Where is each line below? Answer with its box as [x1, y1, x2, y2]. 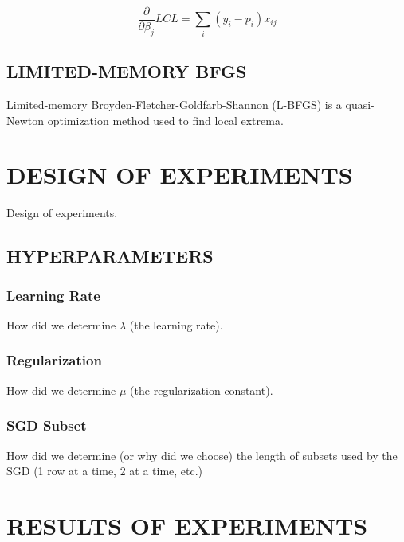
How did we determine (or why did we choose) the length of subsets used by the [6, 446, 398, 463]
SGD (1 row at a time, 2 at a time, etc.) [6, 462, 203, 479]
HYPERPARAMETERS [6, 244, 214, 268]
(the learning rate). [129, 316, 223, 333]
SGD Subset [6, 415, 87, 435]
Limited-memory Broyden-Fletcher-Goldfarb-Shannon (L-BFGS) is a [6, 96, 342, 113]
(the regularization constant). [130, 381, 273, 398]
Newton [6, 111, 45, 128]
